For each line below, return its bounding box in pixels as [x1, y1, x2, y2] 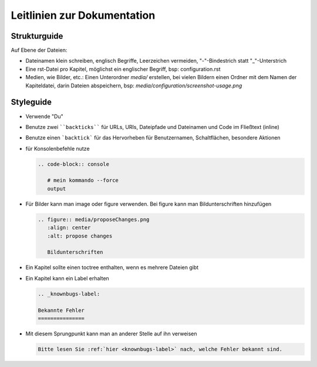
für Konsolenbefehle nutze [25, 145, 90, 152]
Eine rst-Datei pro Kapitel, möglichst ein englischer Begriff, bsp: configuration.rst [25, 65, 221, 73]
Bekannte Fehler [38, 307, 85, 314]
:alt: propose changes [47, 232, 113, 239]
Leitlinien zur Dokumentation [11, 9, 156, 22]
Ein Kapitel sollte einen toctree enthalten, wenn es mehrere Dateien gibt [25, 264, 199, 271]
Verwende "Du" [25, 113, 64, 120]
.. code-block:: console [38, 161, 110, 167]
